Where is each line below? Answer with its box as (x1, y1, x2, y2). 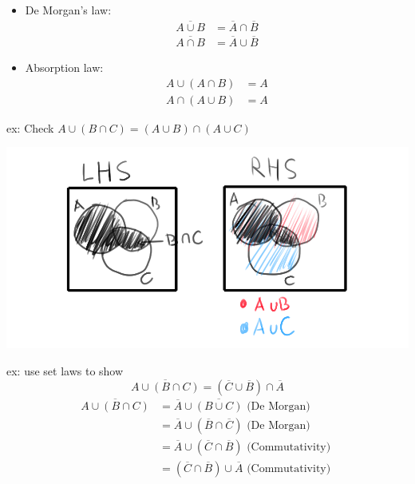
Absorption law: (25, 59, 104, 76)
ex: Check (6, 119, 54, 136)
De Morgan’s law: (25, 2, 112, 18)
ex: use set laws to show (6, 362, 124, 379)
